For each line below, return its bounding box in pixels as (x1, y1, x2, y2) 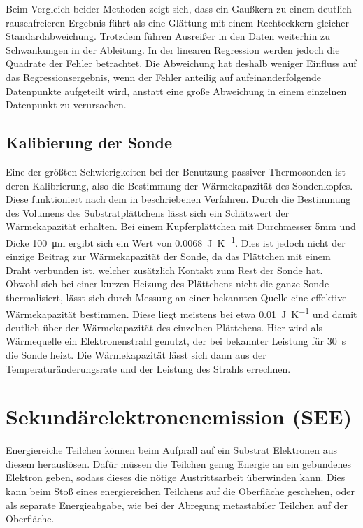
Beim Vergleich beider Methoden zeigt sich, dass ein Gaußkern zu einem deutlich (6, 1, 352, 15)
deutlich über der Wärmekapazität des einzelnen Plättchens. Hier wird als (6, 320, 322, 334)
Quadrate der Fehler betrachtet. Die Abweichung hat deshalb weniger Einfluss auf (6, 56, 357, 71)
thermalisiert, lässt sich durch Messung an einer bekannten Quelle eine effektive (6, 290, 347, 304)
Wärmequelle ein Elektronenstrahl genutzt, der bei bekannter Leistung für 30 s (6, 334, 346, 348)
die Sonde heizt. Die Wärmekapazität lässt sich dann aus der (6, 347, 266, 362)
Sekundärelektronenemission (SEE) (6, 402, 352, 431)
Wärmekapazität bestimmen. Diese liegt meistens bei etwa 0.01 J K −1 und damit (6, 304, 357, 321)
